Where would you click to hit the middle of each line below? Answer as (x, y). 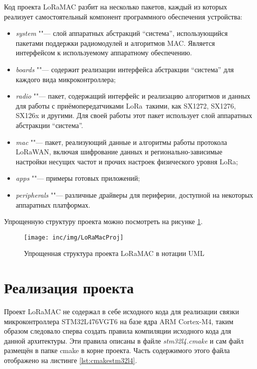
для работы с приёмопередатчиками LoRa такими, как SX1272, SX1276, (126, 105)
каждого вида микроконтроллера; (66, 79)
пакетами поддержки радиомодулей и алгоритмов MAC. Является (115, 43)
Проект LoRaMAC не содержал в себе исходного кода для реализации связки (122, 311)
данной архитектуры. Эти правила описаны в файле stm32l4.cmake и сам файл (124, 340)
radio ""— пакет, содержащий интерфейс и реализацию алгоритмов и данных (133, 96)
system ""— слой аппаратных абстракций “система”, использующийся (122, 33)
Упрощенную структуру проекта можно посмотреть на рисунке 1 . (103, 221)
